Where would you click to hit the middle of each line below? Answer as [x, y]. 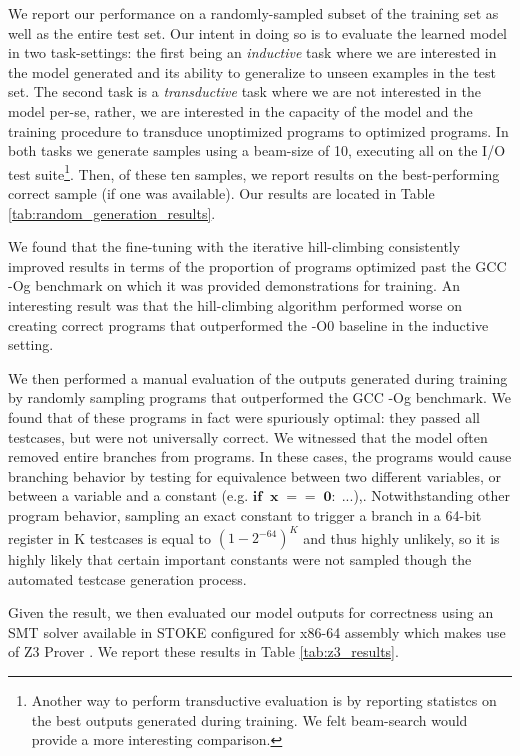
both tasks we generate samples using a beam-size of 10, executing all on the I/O [257, 150]
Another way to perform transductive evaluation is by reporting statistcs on [264, 699]
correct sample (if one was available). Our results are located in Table [221, 193]
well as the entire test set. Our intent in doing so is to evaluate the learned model [258, 32]
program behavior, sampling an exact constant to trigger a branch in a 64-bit [245, 514]
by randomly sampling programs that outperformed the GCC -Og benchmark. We [259, 397]
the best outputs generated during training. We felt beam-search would [249, 719]
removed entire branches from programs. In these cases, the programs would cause [260, 456]
